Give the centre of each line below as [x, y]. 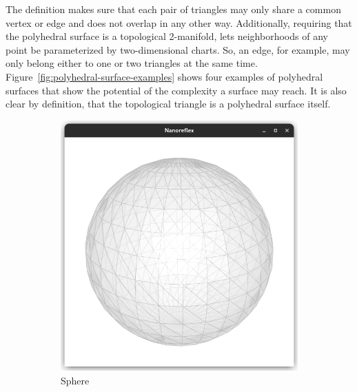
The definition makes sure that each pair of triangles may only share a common [173, 9]
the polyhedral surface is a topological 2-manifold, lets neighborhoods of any [167, 36]
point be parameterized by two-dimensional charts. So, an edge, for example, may [178, 49]
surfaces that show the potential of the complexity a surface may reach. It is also [176, 90]
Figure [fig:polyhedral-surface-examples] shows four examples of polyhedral [164, 76]
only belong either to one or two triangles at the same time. [132, 63]
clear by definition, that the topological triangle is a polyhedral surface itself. [168, 104]
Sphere [75, 380]
